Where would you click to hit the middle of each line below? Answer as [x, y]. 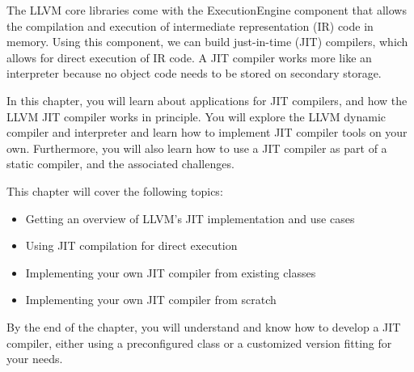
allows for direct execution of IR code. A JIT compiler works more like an [189, 57]
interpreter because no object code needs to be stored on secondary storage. [194, 73]
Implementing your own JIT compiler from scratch [151, 300]
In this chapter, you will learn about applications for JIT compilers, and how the [207, 100]
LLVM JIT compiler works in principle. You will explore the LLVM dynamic [196, 116]
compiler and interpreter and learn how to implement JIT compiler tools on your [207, 132]
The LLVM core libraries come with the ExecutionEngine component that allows [207, 10]
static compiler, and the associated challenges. [120, 164]
